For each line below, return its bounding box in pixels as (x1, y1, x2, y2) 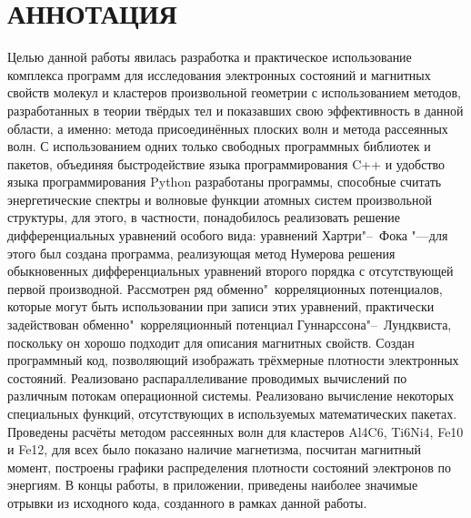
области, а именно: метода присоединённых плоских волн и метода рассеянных (7, 118, 448, 137)
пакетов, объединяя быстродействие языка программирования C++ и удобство (7, 154, 446, 173)
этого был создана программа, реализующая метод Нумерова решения (7, 243, 396, 262)
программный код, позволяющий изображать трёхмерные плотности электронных (7, 350, 459, 370)
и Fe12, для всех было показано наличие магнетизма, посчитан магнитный (7, 440, 421, 459)
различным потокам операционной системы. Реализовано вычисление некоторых (7, 386, 455, 405)
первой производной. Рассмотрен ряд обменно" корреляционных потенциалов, (7, 279, 443, 298)
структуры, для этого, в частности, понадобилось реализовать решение (7, 208, 401, 227)
